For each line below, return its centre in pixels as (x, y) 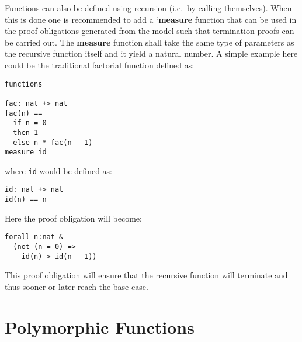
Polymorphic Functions (100, 327)
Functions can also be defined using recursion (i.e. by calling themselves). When (148, 8)
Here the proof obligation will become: (73, 218)
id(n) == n (26, 200)
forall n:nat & (34, 237)
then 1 (26, 132)
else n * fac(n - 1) (53, 142)
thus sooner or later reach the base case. (77, 286)
